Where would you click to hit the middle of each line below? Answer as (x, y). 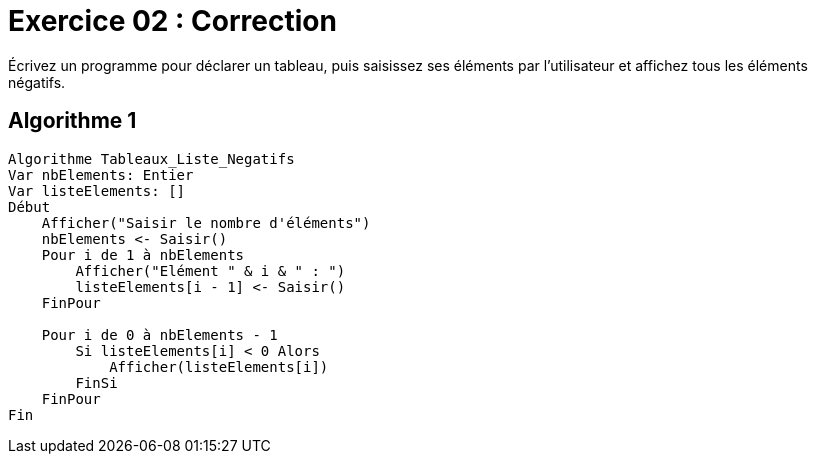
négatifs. (37, 82)
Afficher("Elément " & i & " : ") (210, 270)
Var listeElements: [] (97, 190)
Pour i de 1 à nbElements (143, 254)
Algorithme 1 (72, 121)
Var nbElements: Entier (101, 174)
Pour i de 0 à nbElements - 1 (159, 334)
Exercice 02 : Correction (172, 21)
